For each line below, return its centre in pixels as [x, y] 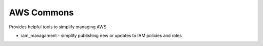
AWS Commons [41, 12]
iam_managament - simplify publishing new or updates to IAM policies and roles [102, 35]
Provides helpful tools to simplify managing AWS [58, 27]
